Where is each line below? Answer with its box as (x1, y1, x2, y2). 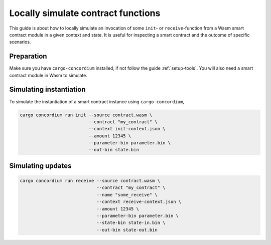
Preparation (9, 52, 47, 61)
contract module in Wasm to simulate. (9, 72, 88, 78)
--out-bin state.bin (88, 147, 139, 153)
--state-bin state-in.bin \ (96, 220, 166, 225)
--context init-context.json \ (88, 126, 166, 132)
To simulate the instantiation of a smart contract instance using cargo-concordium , (9, 98, 185, 105)
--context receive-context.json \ (96, 199, 182, 205)
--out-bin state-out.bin (96, 227, 158, 232)
